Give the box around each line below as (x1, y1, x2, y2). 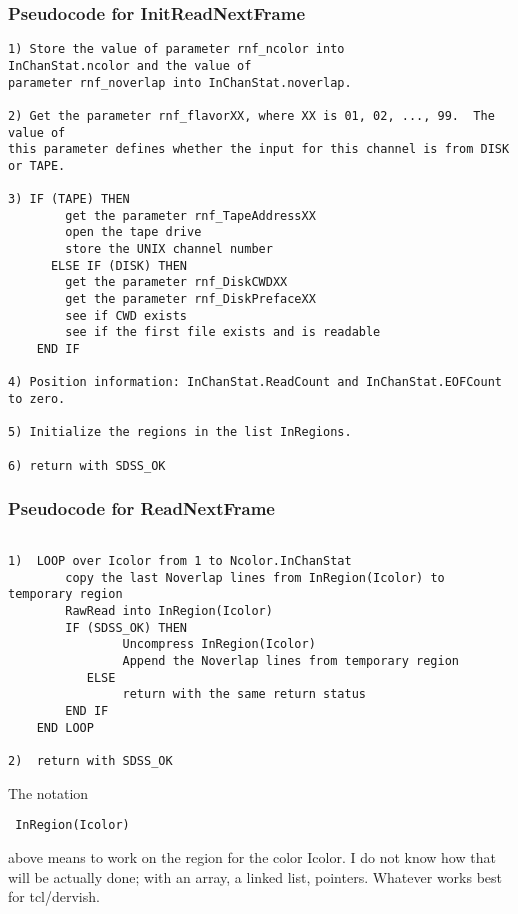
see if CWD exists (65, 308, 187, 323)
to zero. (8, 392, 66, 406)
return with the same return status (122, 687, 366, 702)
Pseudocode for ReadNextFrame (8, 496, 275, 521)
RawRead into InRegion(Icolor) (65, 604, 273, 619)
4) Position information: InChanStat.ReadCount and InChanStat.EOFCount (8, 375, 502, 390)
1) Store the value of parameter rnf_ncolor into (8, 42, 345, 57)
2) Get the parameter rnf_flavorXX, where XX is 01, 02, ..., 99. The (8, 108, 495, 123)
